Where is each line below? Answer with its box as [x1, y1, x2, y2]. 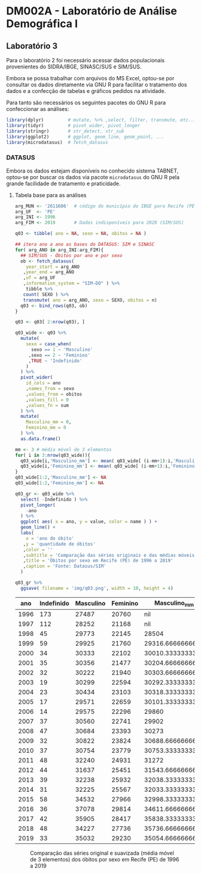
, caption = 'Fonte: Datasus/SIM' [23, 563, 106, 569]
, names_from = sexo [26, 385, 75, 392]
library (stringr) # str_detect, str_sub [6, 128, 124, 134]
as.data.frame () [20, 436, 61, 442]
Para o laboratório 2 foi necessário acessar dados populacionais [6, 57, 165, 64]
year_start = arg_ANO [26, 264, 80, 270]
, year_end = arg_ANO [23, 269, 75, 275]
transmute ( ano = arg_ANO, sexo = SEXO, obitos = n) [23, 297, 157, 303]
